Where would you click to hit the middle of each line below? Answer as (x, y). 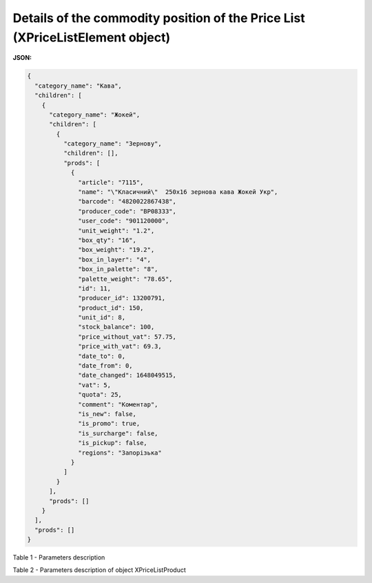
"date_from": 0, (106, 366)
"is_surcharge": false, (118, 433)
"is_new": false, (107, 414)
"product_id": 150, (111, 308)
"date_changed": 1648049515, (127, 375)
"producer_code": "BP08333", (127, 211)
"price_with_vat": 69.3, (120, 346)
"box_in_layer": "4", (115, 259)
